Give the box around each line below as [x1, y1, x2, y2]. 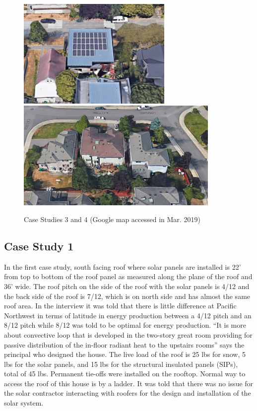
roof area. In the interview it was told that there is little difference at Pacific [4, 300, 237, 311]
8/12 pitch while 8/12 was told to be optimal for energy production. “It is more [4, 320, 246, 330]
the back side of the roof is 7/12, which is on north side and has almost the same [4, 291, 251, 301]
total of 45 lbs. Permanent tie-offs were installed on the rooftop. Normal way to [4, 368, 246, 379]
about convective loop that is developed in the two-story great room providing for [4, 329, 253, 340]
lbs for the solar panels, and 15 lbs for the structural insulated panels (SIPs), [4, 358, 238, 369]
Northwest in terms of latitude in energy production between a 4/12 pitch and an [4, 310, 252, 320]
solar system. [4, 398, 44, 408]
